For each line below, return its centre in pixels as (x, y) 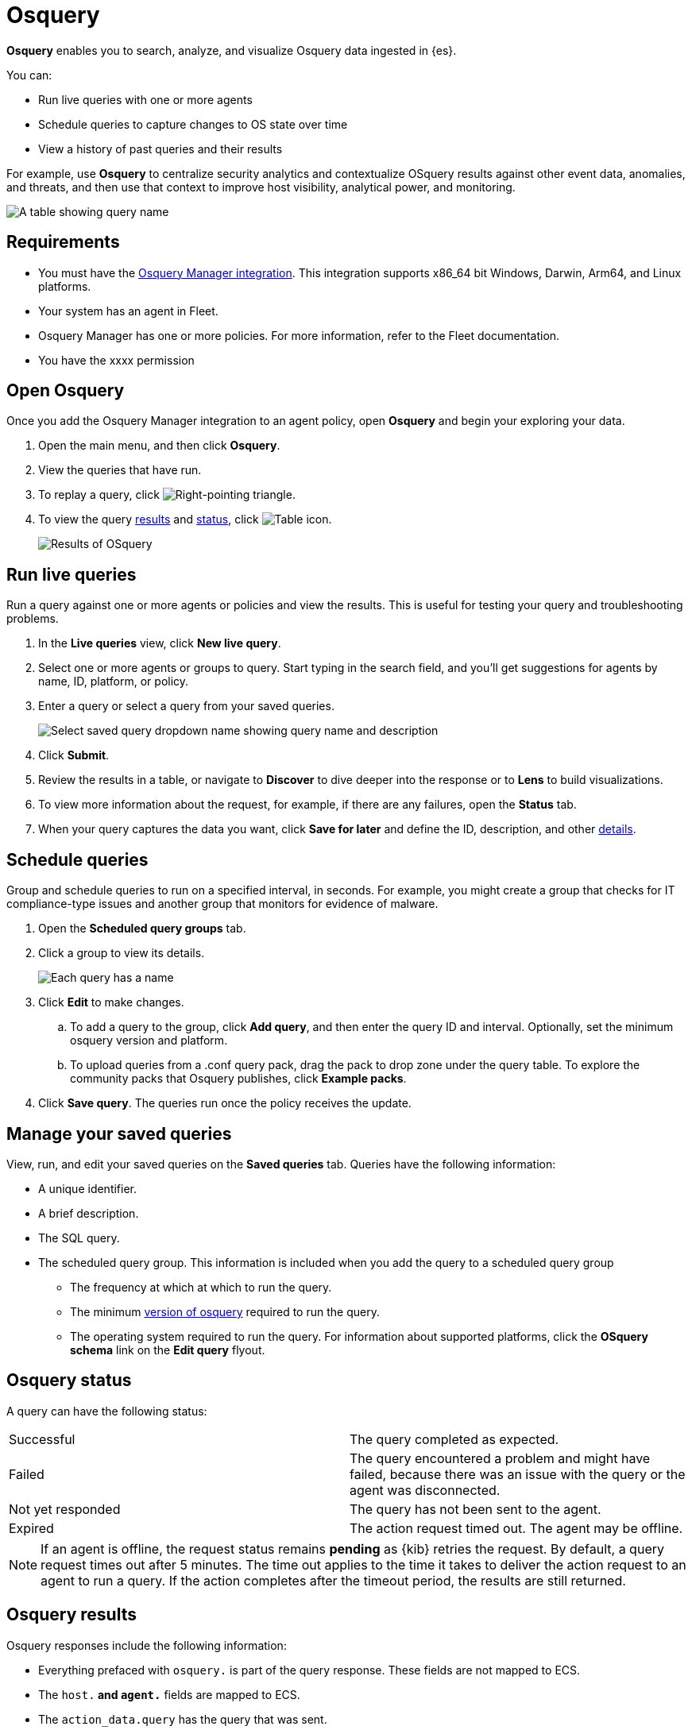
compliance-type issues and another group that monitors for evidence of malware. (222, 904)
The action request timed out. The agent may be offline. (516, 1528)
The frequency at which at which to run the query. (201, 1287)
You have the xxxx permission (116, 360)
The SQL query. (79, 1238)
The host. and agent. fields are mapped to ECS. (169, 1694)
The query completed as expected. (454, 1439)
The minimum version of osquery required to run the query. (225, 1311)
